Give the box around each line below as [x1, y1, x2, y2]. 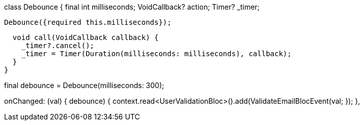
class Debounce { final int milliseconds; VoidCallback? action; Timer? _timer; [4, 3, 260, 11]
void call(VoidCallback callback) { [12, 33, 159, 41]
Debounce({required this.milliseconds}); [4, 18, 172, 26]
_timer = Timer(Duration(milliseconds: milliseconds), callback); [21, 50, 292, 58]
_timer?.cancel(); [21, 41, 95, 50]
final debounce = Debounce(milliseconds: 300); [4, 81, 164, 90]
